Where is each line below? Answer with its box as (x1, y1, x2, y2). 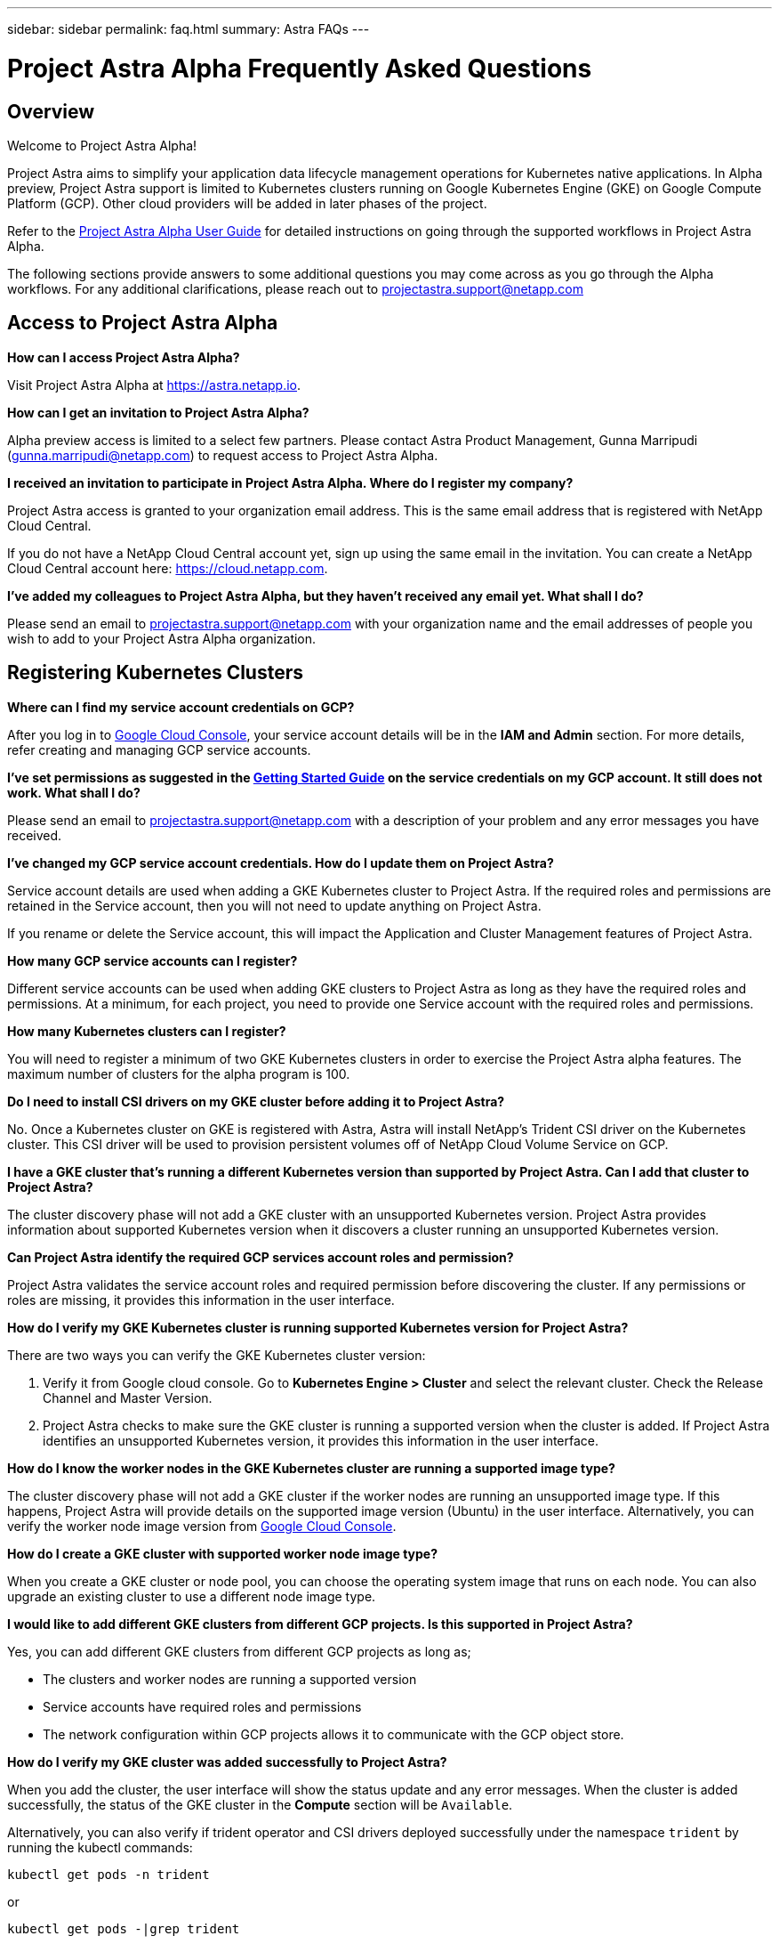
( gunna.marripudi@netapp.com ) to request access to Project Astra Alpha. (7, 447, 438, 463)
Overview (7, 100, 95, 123)
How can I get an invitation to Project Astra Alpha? (7, 404, 309, 420)
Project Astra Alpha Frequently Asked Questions (7, 53, 592, 84)
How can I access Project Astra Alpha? (7, 349, 240, 365)
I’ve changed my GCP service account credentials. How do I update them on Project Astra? (7, 855, 554, 871)
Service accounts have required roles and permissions (43, 1698, 362, 1714)
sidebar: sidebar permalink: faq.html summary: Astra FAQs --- (7, 21, 370, 36)
